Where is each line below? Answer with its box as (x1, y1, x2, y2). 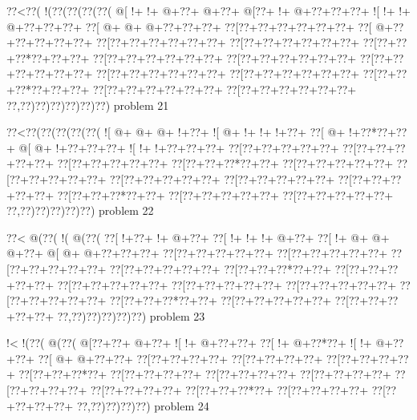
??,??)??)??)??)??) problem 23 (57, 307, 205, 324)
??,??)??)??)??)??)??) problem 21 (6, 96, 169, 113)
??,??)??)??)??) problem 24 (76, 397, 209, 414)
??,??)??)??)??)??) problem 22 (6, 202, 154, 219)
